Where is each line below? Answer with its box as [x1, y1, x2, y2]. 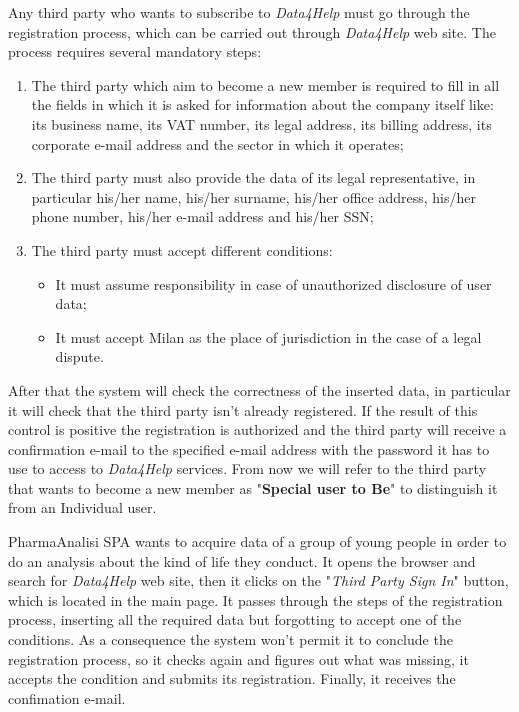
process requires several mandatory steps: [8, 41, 262, 62]
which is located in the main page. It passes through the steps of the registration [8, 589, 503, 610]
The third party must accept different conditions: [31, 239, 333, 260]
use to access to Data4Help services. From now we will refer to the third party [8, 458, 487, 479]
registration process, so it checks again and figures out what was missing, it [8, 648, 469, 669]
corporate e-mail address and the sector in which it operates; [31, 133, 404, 154]
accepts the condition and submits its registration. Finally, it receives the [8, 668, 456, 689]
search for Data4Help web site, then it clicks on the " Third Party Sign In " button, [8, 570, 509, 591]
